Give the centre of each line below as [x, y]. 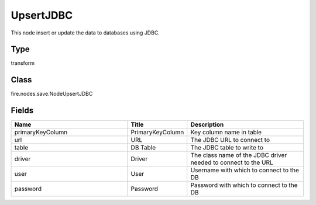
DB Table [143, 148]
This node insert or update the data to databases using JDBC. [85, 33]
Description [207, 124]
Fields [22, 111]
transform [23, 63]
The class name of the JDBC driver [239, 155]
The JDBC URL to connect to [230, 140]
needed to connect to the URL [232, 162]
